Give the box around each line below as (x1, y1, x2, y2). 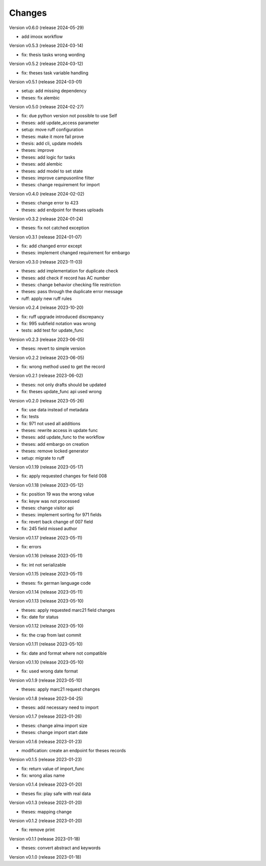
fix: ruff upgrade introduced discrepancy (21, 313, 104, 320)
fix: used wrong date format (21, 668, 78, 674)
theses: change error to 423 (21, 200, 79, 206)
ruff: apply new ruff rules (21, 296, 72, 301)
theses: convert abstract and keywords (21, 845, 101, 851)
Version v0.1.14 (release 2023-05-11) (9, 589, 83, 595)
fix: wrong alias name (21, 772, 65, 778)
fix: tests (21, 414, 39, 420)
